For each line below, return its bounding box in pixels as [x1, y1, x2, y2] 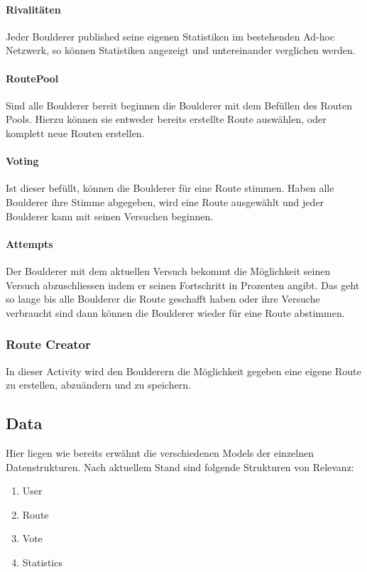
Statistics [22, 554, 62, 569]
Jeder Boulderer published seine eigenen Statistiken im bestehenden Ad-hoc [6, 28, 335, 43]
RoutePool [6, 70, 59, 85]
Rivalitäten [6, 1, 61, 16]
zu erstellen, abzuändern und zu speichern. [6, 377, 191, 392]
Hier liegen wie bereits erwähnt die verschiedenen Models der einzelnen [6, 445, 314, 460]
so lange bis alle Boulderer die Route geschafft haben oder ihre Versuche [6, 291, 320, 306]
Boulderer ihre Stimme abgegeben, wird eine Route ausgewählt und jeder [6, 194, 324, 209]
